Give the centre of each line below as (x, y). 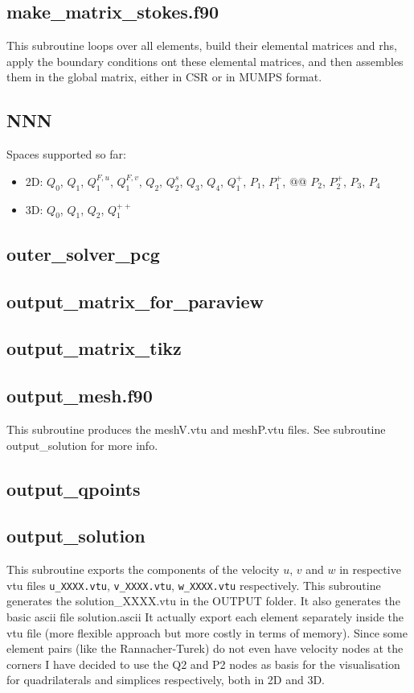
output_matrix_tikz (94, 348)
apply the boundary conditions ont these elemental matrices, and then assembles (205, 61)
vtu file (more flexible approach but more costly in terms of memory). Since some (207, 632)
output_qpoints (74, 488)
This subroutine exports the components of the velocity (143, 569)
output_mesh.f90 (80, 396)
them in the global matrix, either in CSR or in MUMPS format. (164, 77)
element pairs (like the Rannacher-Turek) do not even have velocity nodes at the (205, 648)
